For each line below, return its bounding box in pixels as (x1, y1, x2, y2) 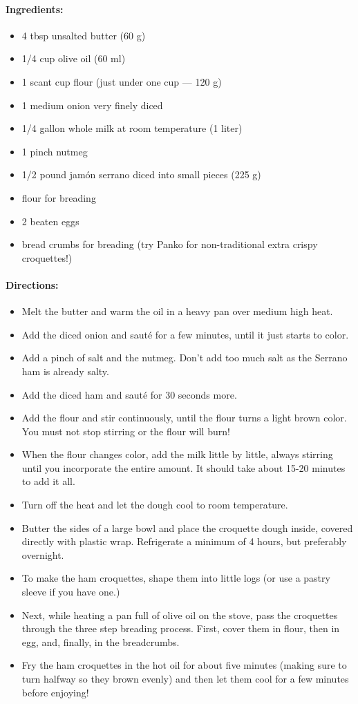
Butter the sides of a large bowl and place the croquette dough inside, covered (21, 520, 353, 535)
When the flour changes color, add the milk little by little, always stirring (21, 447, 333, 462)
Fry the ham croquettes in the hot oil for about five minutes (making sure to (21, 658, 347, 672)
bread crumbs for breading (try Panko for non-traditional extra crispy (21, 237, 318, 251)
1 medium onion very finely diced (21, 97, 163, 112)
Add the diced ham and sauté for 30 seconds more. (21, 387, 237, 401)
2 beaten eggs (21, 213, 79, 228)
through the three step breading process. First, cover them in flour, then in (21, 621, 340, 636)
